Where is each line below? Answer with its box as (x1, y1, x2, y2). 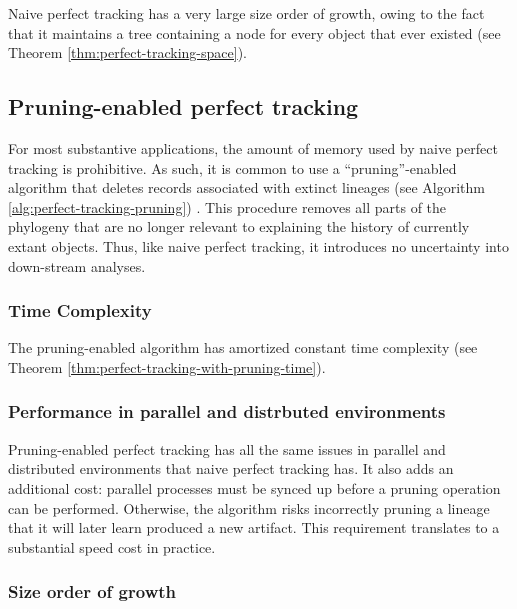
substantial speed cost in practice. (8, 536, 216, 557)
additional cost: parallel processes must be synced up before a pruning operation (8, 477, 501, 498)
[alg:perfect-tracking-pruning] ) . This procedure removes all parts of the (8, 196, 447, 217)
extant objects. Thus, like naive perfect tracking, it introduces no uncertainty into (8, 235, 509, 256)
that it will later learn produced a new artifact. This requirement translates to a (8, 517, 500, 538)
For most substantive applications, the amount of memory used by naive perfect (8, 137, 498, 158)
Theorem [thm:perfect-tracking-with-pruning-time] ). (8, 356, 326, 377)
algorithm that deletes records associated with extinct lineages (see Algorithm (8, 177, 485, 198)
